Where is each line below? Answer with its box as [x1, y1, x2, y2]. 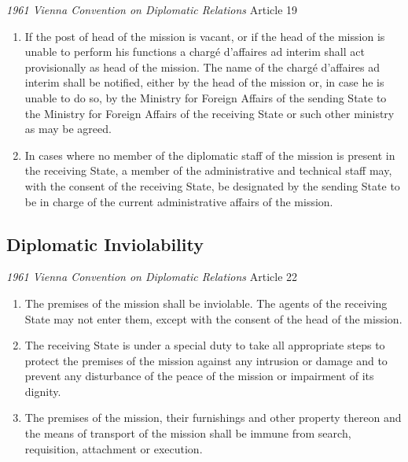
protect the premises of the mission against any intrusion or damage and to [24, 352, 388, 368]
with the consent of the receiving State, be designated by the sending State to [24, 177, 400, 194]
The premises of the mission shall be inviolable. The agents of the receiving [24, 294, 388, 311]
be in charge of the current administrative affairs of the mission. [24, 193, 333, 209]
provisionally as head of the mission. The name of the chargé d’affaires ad [24, 58, 380, 75]
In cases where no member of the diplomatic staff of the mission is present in [24, 146, 395, 163]
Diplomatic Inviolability [6, 231, 204, 256]
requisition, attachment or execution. [24, 440, 203, 456]
